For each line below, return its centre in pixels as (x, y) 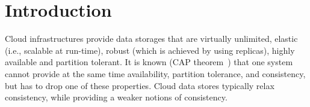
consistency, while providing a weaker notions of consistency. (116, 97)
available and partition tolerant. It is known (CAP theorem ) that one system (149, 62)
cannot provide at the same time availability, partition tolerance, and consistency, (155, 73)
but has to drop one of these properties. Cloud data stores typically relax (140, 85)
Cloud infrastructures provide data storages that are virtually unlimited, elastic (151, 39)
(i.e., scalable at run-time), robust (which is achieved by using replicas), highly (150, 50)
